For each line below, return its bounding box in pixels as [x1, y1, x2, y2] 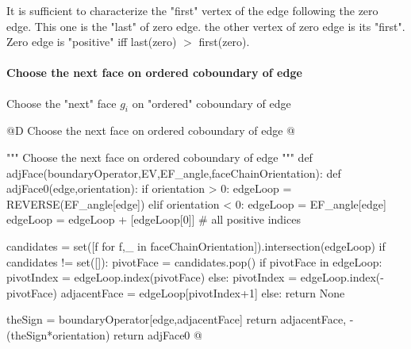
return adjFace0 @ [113, 326, 202, 343]
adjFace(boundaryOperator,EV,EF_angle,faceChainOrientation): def [6, 164, 341, 181]
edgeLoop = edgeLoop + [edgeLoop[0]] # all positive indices [6, 211, 301, 228]
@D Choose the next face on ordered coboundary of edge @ [6, 122, 295, 139]
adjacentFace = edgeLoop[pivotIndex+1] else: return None [60, 284, 345, 301]
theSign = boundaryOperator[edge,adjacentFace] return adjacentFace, [6, 311, 347, 328]
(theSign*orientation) [6, 326, 110, 343]
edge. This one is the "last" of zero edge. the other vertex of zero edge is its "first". [6, 17, 405, 34]
